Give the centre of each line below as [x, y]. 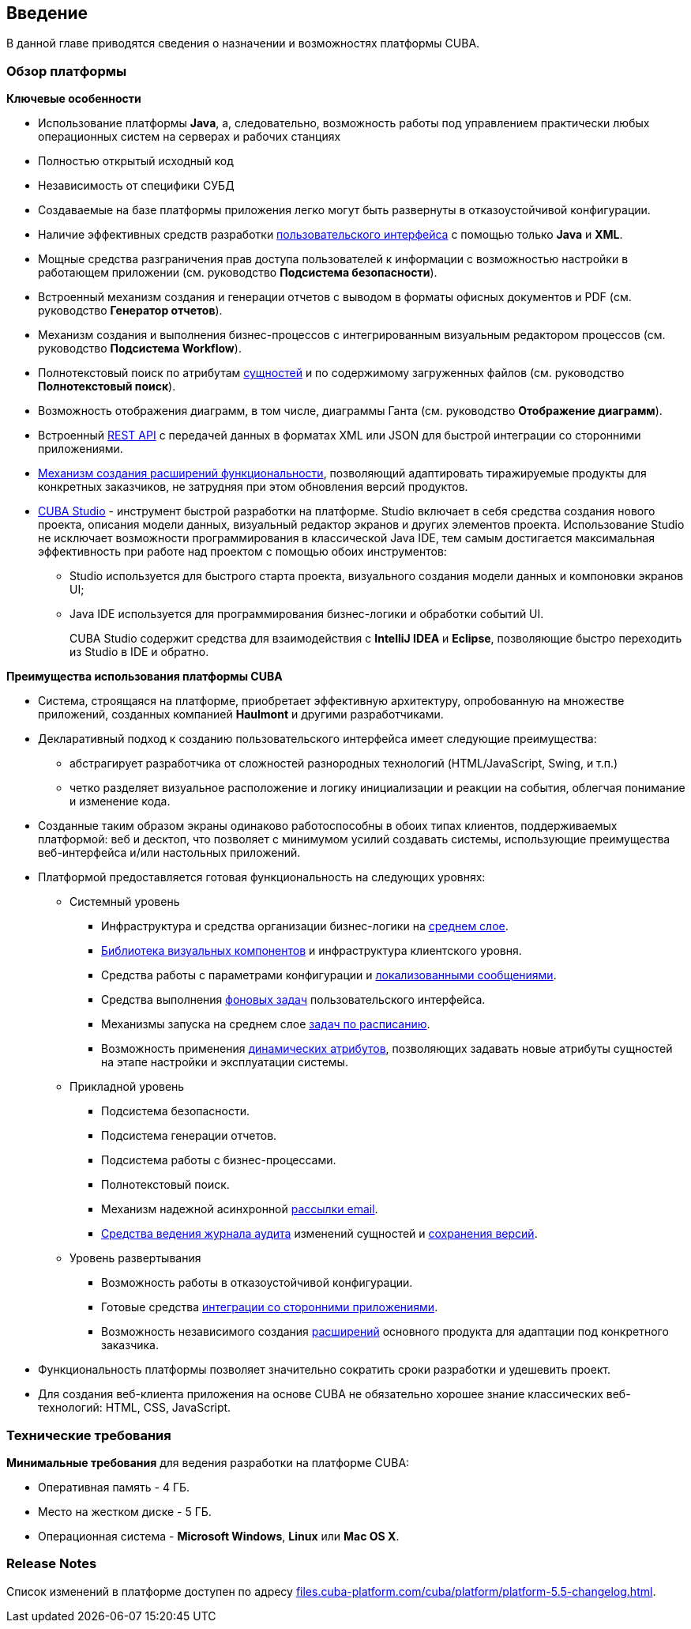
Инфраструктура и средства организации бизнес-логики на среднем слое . [305, 926]
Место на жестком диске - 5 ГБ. [125, 1511]
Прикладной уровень [127, 1087]
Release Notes [52, 1564]
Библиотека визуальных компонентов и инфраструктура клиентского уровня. [312, 951]
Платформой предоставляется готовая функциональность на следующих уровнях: [262, 877]
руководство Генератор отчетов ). [130, 311]
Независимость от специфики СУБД [136, 186]
